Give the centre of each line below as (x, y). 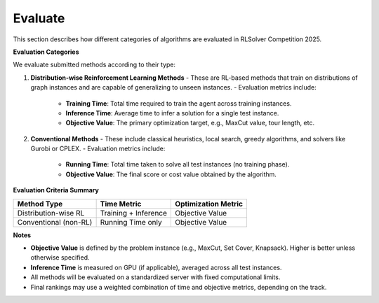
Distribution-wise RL (51, 213)
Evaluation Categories (46, 52)
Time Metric (121, 204)
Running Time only (131, 222)
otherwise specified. (60, 258)
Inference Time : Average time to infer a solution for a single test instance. (172, 113)
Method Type (40, 204)
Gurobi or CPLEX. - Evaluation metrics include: (98, 149)
